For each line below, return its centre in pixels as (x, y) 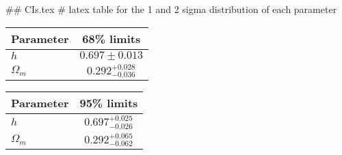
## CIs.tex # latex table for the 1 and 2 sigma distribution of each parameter (171, 9)
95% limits (109, 103)
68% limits (111, 38)
